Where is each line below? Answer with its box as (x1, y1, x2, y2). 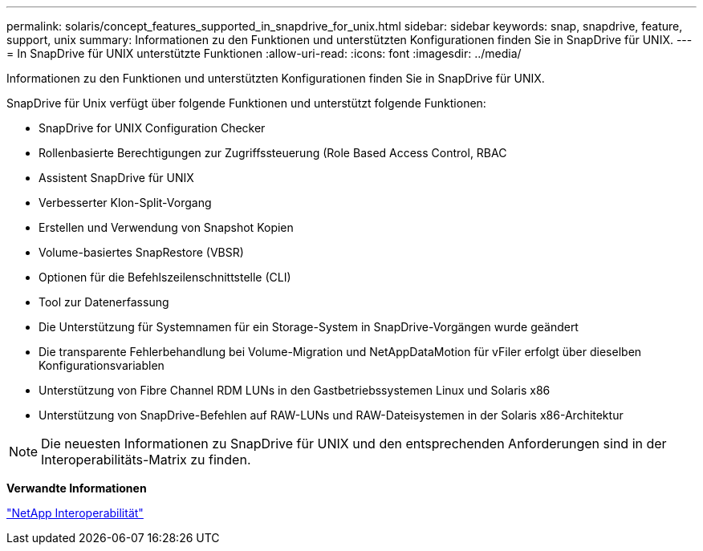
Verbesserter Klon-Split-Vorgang (39, 196, 212, 209)
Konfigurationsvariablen (39, 359, 165, 372)
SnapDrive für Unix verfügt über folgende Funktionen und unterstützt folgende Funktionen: (6, 96, 486, 110)
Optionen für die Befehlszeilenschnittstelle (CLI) (39, 270, 291, 284)
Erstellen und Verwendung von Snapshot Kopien (39, 221, 294, 234)
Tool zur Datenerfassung (39, 295, 169, 309)
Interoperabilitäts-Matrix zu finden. (41, 452, 251, 468)
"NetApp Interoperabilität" (6, 506, 144, 520)
